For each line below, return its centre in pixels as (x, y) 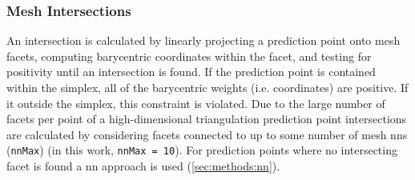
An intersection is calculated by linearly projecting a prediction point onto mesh (203, 40)
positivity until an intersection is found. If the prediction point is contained (191, 72)
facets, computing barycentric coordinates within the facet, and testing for (189, 56)
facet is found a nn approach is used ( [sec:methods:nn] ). (143, 166)
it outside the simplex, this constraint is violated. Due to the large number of (196, 103)
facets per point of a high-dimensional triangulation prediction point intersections (207, 119)
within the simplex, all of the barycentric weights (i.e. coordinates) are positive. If (207, 87)
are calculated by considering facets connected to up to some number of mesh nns (207, 134)
